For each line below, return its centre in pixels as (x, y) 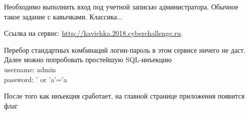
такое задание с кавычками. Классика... (63, 16)
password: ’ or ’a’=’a (36, 79)
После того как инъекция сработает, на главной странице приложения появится (124, 96)
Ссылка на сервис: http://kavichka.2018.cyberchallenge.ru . (93, 33)
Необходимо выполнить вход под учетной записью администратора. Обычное (121, 6)
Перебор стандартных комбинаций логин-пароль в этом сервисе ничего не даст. (125, 50)
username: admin (30, 69)
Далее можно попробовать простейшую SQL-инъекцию (88, 59)
